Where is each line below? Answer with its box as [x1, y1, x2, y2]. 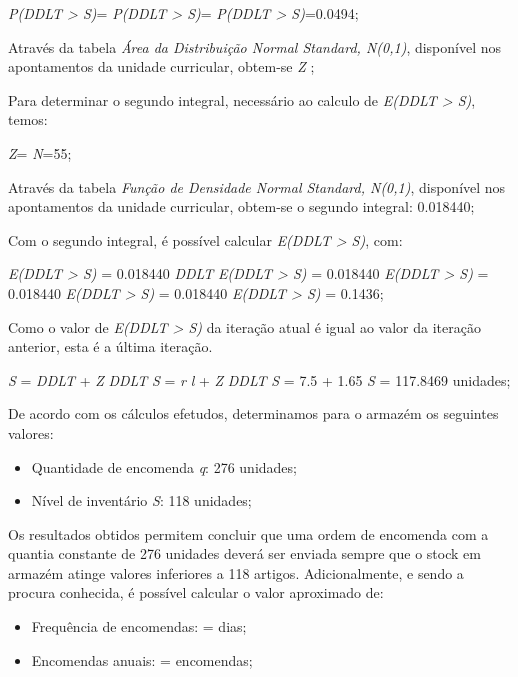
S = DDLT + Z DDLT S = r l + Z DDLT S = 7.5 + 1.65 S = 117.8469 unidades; [8, 369, 511, 390]
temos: [8, 109, 48, 130]
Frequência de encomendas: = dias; [31, 616, 247, 637]
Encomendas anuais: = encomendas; [31, 649, 253, 670]
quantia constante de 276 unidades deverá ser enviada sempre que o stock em [8, 543, 481, 564]
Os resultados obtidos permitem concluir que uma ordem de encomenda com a [8, 523, 489, 544]
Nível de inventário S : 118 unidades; [31, 490, 252, 511]
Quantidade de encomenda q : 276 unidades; [31, 456, 297, 477]
